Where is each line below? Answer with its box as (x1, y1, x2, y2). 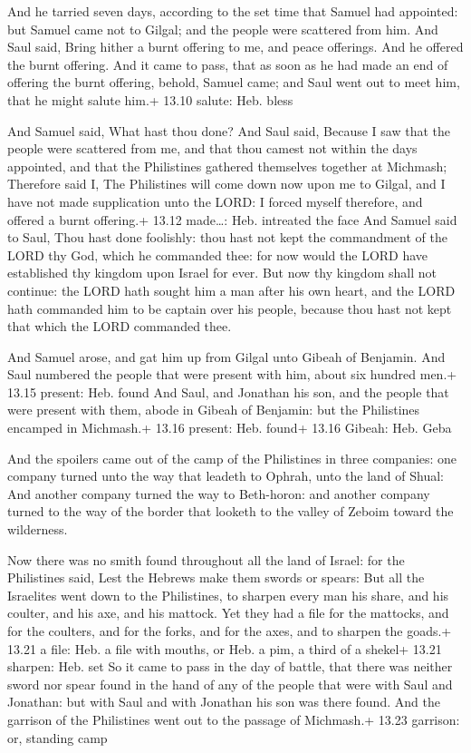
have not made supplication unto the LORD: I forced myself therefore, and (7, 191, 423, 210)
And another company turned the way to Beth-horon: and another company (7, 484, 430, 503)
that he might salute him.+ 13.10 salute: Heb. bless (7, 90, 293, 109)
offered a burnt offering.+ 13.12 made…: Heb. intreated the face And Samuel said (7, 210, 457, 229)
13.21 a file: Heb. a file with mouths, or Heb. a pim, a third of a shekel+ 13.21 (7, 639, 442, 658)
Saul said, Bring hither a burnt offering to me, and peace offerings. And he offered (7, 37, 464, 56)
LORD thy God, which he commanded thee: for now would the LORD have (7, 245, 428, 264)
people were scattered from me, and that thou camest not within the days (7, 139, 418, 158)
